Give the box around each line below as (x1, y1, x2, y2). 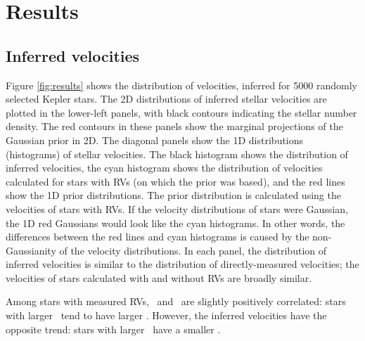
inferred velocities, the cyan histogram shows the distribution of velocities (6, 160, 323, 175)
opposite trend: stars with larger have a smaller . (6, 321, 221, 336)
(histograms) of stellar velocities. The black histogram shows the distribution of (6, 146, 348, 161)
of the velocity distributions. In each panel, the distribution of (59, 243, 327, 257)
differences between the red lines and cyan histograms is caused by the (6, 229, 309, 244)
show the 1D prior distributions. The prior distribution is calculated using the (6, 188, 341, 202)
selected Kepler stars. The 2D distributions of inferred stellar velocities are (6, 91, 327, 106)
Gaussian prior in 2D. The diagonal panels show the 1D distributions (6, 132, 304, 147)
